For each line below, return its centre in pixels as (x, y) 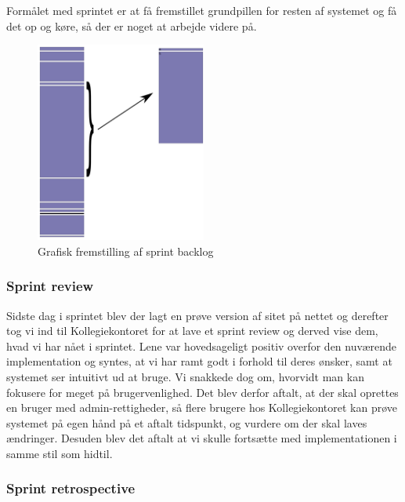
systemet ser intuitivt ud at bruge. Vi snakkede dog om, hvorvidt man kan (185, 376)
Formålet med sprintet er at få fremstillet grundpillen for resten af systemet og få (202, 10)
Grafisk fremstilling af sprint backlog (126, 251)
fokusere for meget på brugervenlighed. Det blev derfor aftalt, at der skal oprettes (202, 392)
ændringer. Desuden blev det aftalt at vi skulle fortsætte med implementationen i (202, 438)
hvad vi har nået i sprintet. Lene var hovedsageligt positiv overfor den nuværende (202, 346)
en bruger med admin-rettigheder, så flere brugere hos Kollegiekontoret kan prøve (202, 407)
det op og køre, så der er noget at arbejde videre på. (132, 25)
